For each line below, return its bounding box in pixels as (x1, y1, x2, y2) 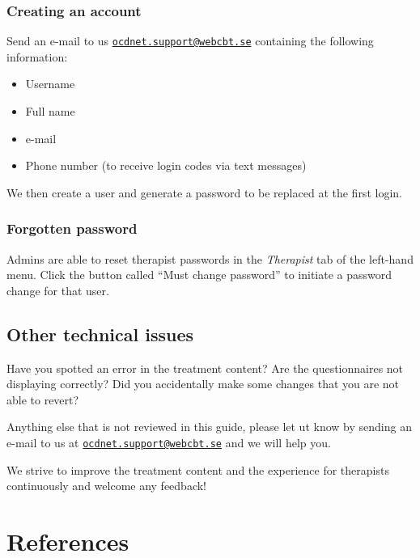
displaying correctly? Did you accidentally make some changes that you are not (6, 375, 400, 392)
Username (25, 75, 75, 92)
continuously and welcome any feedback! (6, 477, 207, 494)
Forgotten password (6, 218, 138, 239)
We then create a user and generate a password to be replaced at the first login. (6, 184, 402, 201)
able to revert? (6, 391, 79, 408)
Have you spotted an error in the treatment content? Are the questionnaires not (6, 359, 404, 376)
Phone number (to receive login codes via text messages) (25, 157, 307, 174)
